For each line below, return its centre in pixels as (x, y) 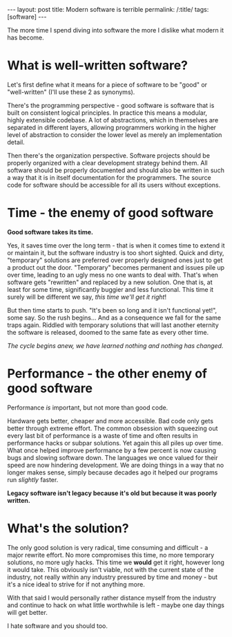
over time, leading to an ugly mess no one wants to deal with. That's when (113, 275)
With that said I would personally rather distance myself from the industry (112, 598)
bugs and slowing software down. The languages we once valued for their (113, 457)
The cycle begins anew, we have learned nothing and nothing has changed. (115, 345)
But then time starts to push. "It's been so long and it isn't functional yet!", (112, 310)
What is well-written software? (98, 65)
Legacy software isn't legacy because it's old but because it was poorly (112, 493)
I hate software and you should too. (58, 626)
